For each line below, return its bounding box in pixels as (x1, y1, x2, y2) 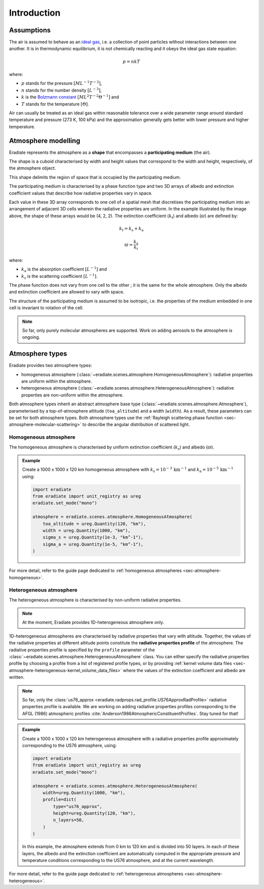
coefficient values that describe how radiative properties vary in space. (9, 190, 153, 196)
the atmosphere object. (9, 165, 56, 171)
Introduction (9, 7, 61, 18)
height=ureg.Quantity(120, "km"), (53, 811, 136, 816)
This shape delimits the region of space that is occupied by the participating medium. (9, 174, 181, 180)
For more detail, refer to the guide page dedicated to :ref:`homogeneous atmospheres (9, 568, 182, 573)
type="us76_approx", (53, 804, 103, 809)
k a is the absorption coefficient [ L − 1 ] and (21, 266, 107, 273)
